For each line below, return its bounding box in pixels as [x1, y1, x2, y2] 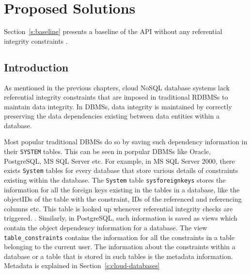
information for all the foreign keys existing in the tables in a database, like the [4, 184, 240, 194]
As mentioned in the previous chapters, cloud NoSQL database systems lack [4, 82, 230, 92]
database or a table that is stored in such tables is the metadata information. [4, 251, 233, 261]
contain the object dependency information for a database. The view [4, 223, 207, 233]
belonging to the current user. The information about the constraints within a [4, 241, 235, 252]
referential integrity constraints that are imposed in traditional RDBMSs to [4, 92, 228, 102]
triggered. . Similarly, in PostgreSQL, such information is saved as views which [4, 213, 237, 223]
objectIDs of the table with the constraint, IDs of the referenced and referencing [4, 194, 242, 204]
